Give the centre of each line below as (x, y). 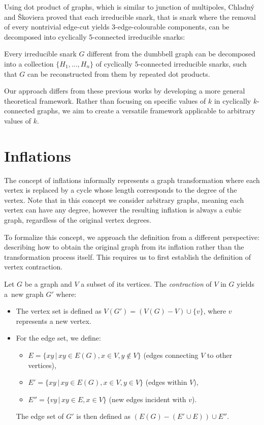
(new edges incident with (147, 399)
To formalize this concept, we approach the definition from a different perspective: (132, 237)
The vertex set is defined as (59, 311)
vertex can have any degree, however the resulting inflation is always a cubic (123, 210)
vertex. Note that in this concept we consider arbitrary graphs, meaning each (124, 200)
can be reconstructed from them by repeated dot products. (119, 73)
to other (220, 355)
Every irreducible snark (40, 54)
